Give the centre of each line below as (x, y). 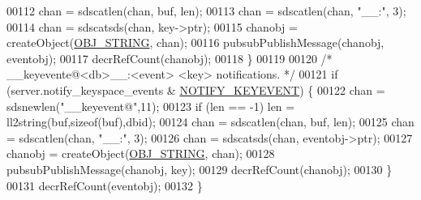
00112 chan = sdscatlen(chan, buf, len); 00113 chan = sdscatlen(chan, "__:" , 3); (206, 11)
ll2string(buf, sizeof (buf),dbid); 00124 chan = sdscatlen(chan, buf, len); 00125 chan (210, 122)
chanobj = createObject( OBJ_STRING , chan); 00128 (141, 153)
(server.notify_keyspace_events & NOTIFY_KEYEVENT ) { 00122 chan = (196, 89)
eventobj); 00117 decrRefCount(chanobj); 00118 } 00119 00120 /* (170, 58)
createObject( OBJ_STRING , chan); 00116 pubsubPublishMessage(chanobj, (195, 43)
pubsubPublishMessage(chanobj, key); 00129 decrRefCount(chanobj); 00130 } (200, 169)
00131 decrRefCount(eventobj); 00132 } (105, 185)
